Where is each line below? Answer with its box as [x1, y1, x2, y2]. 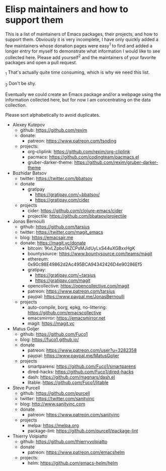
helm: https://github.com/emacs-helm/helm [27, 460, 118, 466]
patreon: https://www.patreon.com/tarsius [27, 288, 115, 294]
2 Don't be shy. [5, 80, 36, 87]
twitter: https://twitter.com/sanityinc [20, 395, 95, 401]
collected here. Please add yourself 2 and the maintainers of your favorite [5, 53, 156, 60]
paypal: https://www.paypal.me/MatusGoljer [27, 352, 119, 358]
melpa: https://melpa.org [27, 422, 79, 428]
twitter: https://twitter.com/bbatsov [20, 175, 93, 181]
